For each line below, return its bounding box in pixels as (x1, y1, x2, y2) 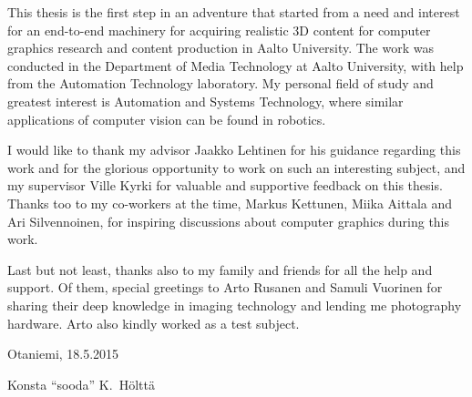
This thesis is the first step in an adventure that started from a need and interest (7, 3, 460, 21)
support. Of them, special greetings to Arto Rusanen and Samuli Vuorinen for (7, 278, 443, 297)
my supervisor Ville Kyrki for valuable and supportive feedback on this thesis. (7, 176, 443, 195)
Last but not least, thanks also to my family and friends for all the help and (7, 260, 433, 279)
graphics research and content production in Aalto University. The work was (7, 38, 434, 57)
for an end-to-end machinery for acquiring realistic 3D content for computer (7, 20, 431, 39)
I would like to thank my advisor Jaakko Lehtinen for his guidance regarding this (7, 140, 461, 159)
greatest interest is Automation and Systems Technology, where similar (7, 91, 404, 110)
